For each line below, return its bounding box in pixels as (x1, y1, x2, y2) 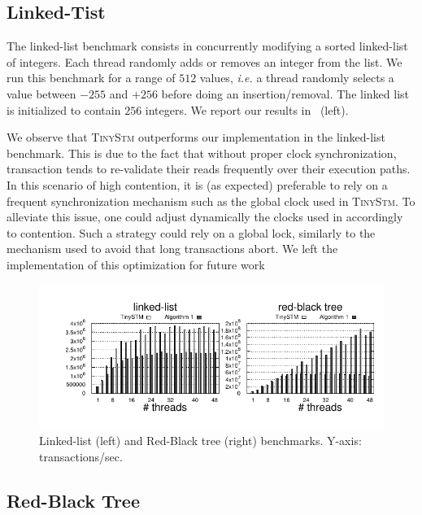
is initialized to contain (7, 101, 121, 118)
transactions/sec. (39, 447, 123, 465)
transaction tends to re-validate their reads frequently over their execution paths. (7, 160, 411, 177)
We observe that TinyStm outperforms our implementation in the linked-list (7, 129, 385, 146)
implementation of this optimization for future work (7, 255, 265, 273)
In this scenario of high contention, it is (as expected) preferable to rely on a (7, 176, 388, 193)
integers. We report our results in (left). (145, 101, 349, 118)
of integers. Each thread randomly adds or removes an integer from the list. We (7, 53, 402, 70)
